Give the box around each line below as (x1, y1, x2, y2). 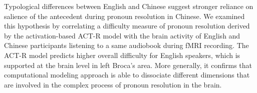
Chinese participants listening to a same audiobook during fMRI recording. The (4, 40, 249, 50)
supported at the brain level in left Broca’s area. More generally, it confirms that (4, 59, 252, 70)
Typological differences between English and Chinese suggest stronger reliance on (4, 1, 253, 11)
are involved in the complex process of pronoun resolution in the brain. (4, 79, 222, 89)
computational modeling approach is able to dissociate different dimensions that (4, 69, 250, 80)
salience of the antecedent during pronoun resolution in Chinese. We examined (4, 10, 245, 21)
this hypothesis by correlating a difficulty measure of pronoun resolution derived (4, 20, 250, 31)
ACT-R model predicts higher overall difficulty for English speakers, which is (4, 49, 240, 60)
